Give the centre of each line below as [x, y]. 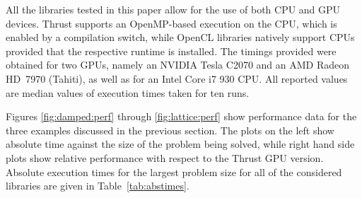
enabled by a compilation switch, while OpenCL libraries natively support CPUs [180, 37]
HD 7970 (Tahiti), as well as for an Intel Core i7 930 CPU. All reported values [177, 78]
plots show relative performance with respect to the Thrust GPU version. [165, 157]
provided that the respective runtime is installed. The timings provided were [171, 51]
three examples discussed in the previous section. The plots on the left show [170, 130]
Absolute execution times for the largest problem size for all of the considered [174, 171]
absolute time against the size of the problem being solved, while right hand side [180, 144]
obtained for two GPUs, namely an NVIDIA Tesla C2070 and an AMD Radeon [178, 65]
